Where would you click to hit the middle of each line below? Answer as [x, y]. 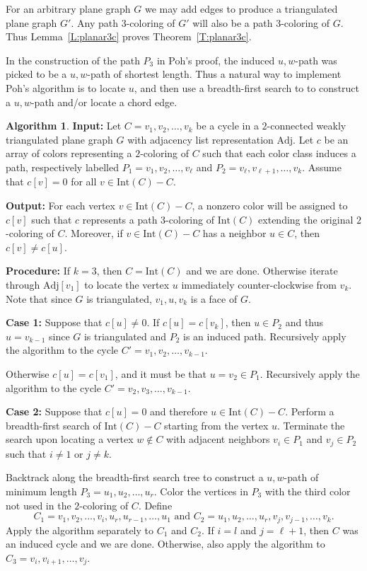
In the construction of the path [73, 60]
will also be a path [233, 22]
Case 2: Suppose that [54, 411]
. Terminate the [311, 425]
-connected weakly [307, 126]
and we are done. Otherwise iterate [262, 271]
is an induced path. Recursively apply [265, 336]
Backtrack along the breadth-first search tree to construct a [135, 477]
